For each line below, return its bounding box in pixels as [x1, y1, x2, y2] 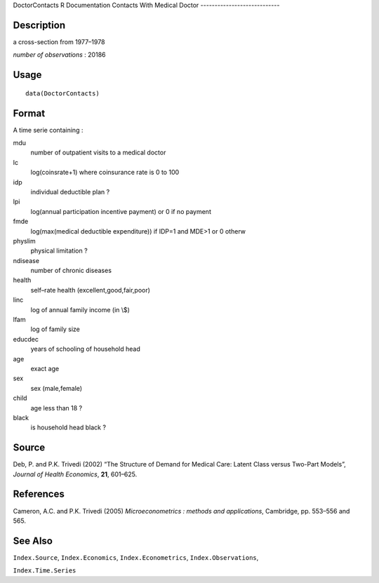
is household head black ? [30, 423, 107, 431]
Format [13, 107, 46, 119]
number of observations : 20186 [13, 51, 106, 59]
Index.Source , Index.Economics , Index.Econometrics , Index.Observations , [13, 553, 259, 561]
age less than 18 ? [30, 403, 83, 412]
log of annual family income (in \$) [30, 305, 130, 314]
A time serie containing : [13, 126, 84, 134]
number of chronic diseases [30, 267, 112, 275]
